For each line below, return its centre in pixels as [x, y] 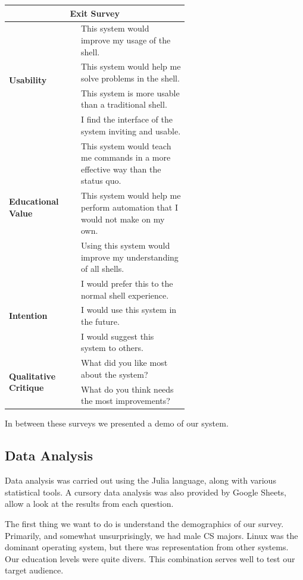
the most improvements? [125, 401]
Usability [28, 79]
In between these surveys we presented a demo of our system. [117, 423]
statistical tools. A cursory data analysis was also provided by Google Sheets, [146, 492]
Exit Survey [95, 13]
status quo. [101, 181]
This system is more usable [130, 93]
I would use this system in [129, 310]
